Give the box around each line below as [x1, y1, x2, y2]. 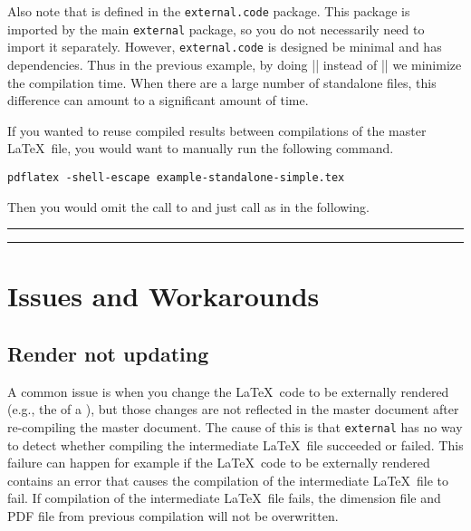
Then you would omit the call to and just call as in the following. [7, 197, 370, 216]
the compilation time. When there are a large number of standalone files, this [7, 72, 437, 92]
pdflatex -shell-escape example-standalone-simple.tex [7, 170, 345, 184]
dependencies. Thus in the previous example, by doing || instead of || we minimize [7, 54, 462, 73]
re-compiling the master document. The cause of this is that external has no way [7, 417, 463, 436]
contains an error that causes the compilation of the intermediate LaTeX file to [7, 470, 449, 489]
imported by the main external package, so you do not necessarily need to [7, 19, 425, 38]
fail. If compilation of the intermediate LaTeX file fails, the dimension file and [7, 488, 441, 507]
